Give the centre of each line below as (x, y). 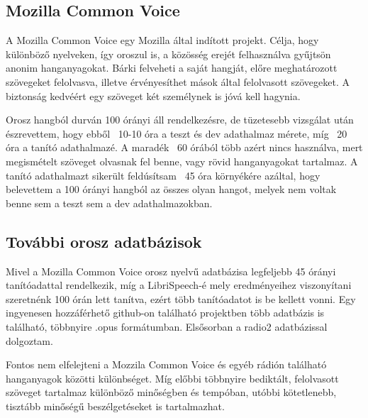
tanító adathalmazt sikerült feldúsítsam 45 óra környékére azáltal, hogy (163, 175)
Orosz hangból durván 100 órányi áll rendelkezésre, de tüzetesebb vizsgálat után (180, 120)
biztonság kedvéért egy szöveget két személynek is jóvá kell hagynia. (153, 95)
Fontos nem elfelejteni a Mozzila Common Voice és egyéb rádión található (166, 364)
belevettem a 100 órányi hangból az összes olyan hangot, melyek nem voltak (171, 189)
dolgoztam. (29, 340)
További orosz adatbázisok (104, 241)
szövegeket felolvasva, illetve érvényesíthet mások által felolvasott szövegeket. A (178, 81)
